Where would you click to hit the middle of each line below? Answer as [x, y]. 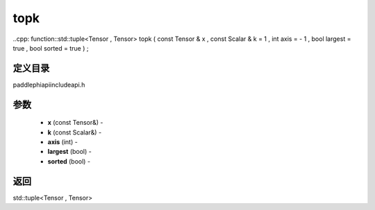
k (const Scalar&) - [75, 132]
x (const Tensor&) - [75, 123]
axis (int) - [62, 142]
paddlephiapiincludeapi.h [49, 85]
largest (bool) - [69, 152]
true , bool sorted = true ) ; [51, 48]
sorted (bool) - [69, 161]
